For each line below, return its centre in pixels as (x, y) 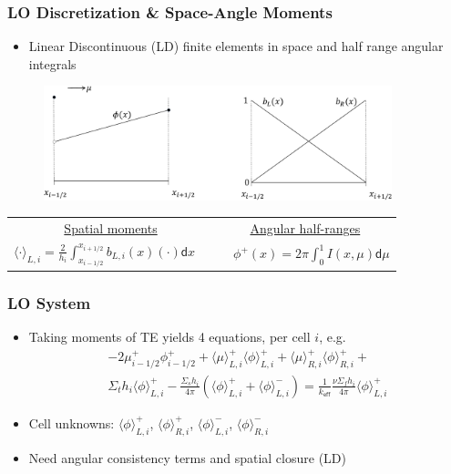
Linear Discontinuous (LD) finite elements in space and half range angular (236, 46)
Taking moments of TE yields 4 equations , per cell (169, 336)
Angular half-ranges (305, 227)
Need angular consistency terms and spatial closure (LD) (187, 457)
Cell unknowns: (72, 422)
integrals (52, 63)
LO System (49, 302)
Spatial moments (111, 227)
